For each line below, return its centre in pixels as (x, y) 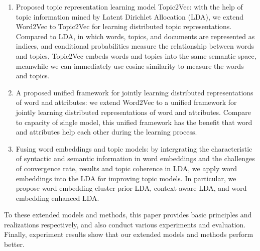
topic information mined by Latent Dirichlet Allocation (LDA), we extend (129, 16)
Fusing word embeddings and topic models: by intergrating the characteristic (134, 148)
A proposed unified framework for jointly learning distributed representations (135, 92)
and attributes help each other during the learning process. (106, 132)
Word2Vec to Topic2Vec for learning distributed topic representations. (124, 26)
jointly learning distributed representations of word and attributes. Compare (133, 112)
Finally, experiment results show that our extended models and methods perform (129, 234)
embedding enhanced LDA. (57, 198)
